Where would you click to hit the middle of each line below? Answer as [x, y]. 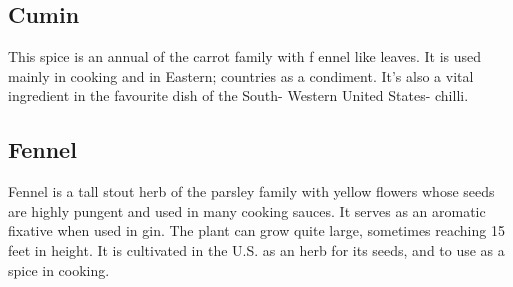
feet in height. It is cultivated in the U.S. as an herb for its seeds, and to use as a [256, 249]
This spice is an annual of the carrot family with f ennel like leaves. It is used [245, 56]
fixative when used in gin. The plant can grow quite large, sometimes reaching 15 [256, 230]
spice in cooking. [59, 269]
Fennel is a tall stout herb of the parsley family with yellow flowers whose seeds [251, 191]
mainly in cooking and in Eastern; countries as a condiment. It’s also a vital [241, 75]
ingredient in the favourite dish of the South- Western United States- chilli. [238, 95]
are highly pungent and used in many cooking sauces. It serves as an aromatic [247, 210]
